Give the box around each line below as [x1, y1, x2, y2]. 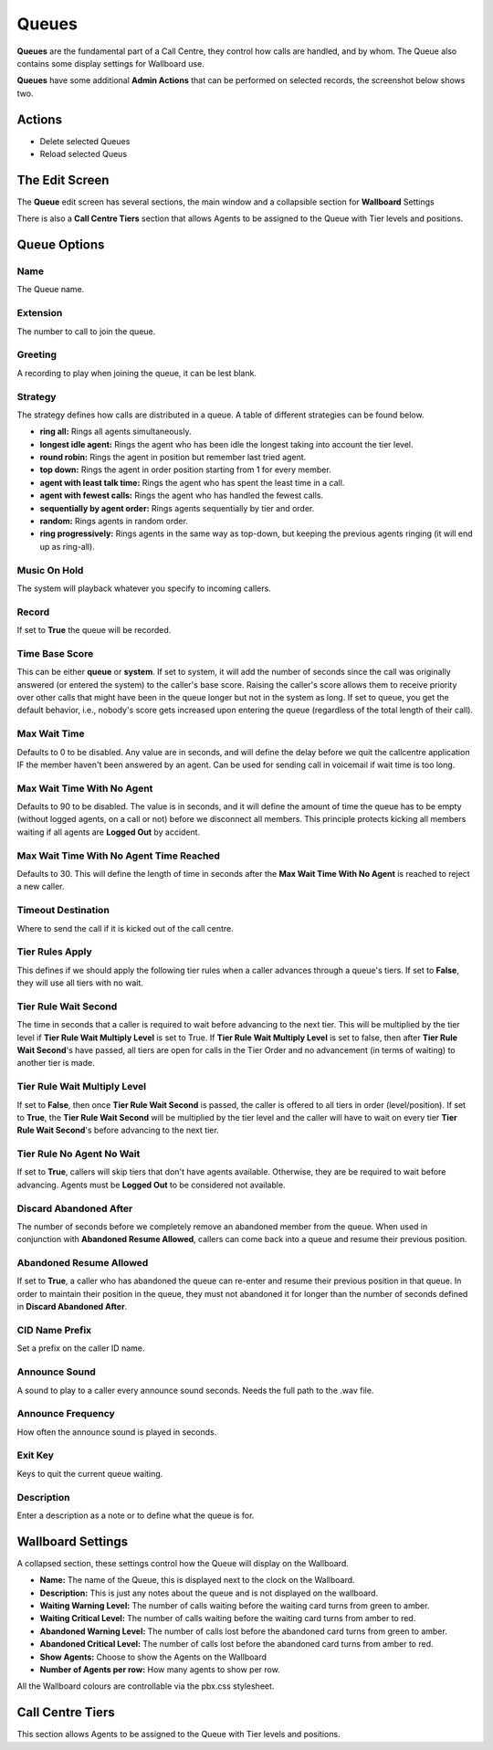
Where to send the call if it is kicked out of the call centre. [16, 922, 235, 933]
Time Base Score [16, 647, 94, 659]
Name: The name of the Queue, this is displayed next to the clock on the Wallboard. [39, 1575, 355, 1586]
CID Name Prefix [16, 1324, 92, 1337]
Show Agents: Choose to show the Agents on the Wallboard [39, 1651, 267, 1662]
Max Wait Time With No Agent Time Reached [16, 849, 221, 862]
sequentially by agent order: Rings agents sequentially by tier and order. [39, 502, 315, 513]
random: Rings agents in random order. [39, 516, 189, 527]
